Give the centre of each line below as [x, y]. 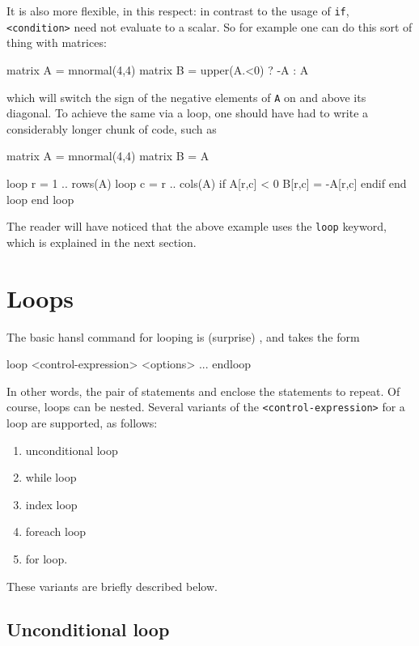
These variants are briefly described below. [112, 586]
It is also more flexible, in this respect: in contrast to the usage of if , [178, 11]
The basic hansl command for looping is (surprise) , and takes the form [183, 336]
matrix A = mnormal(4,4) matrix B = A [108, 156]
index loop [51, 504]
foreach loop [56, 531]
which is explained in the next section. [102, 242]
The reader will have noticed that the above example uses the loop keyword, [197, 226]
